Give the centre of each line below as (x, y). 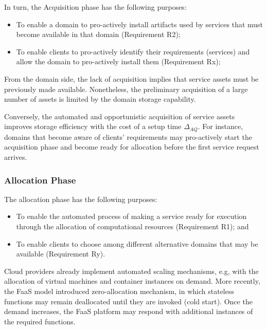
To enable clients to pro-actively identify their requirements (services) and (133, 51)
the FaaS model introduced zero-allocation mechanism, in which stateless (119, 291)
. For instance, (220, 126)
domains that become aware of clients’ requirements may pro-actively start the (128, 136)
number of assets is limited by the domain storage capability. (100, 99)
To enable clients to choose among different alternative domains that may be (137, 243)
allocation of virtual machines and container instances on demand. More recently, (132, 281)
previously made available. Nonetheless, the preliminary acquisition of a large (126, 89)
